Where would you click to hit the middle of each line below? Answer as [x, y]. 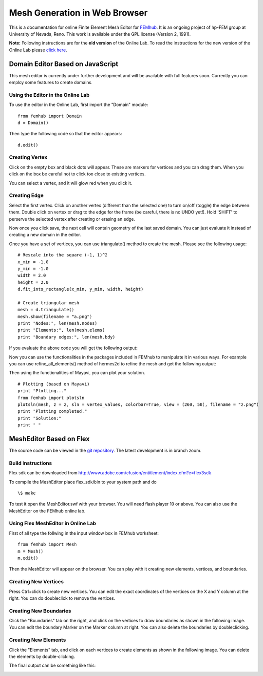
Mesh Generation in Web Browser [78, 13]
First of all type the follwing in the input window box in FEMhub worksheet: [84, 533]
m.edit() [28, 558]
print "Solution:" [40, 418]
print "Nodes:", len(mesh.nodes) [57, 323]
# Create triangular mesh [49, 303]
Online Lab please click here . [38, 50]
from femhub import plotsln [51, 398]
